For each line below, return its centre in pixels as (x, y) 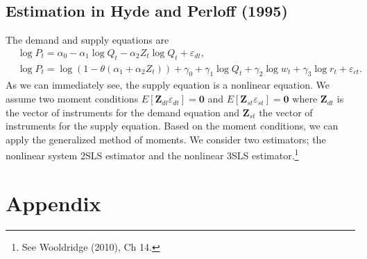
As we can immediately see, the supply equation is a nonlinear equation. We (168, 85)
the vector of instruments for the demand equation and (123, 112)
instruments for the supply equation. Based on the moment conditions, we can (172, 126)
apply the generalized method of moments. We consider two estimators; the (166, 139)
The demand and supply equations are (87, 40)
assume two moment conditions (72, 99)
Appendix (53, 203)
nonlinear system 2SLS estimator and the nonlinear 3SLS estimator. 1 (152, 154)
